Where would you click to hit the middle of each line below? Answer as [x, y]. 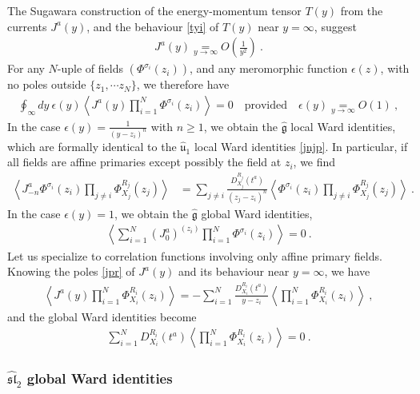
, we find [314, 162]
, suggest [335, 26]
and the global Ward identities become [102, 316]
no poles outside [47, 84]
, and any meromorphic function [268, 68]
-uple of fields [90, 68]
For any [26, 68]
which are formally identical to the [92, 146]
